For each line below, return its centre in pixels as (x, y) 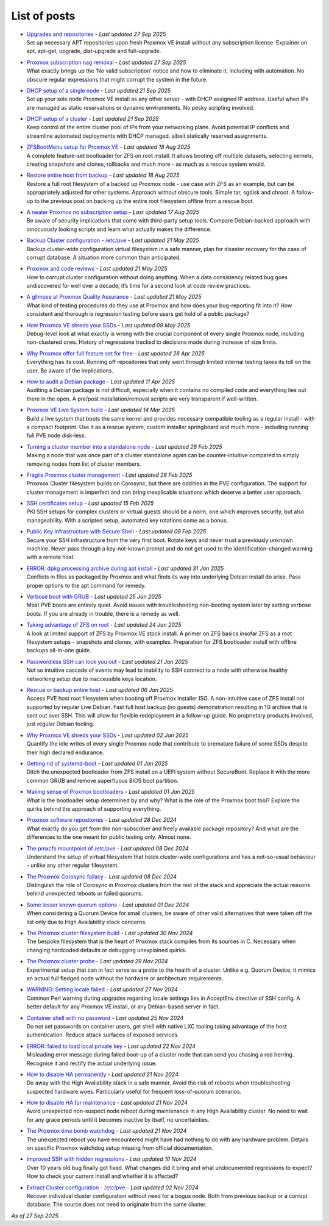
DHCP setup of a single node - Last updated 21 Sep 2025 (99, 90)
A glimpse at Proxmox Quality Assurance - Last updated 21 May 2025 (114, 297)
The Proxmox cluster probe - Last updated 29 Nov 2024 (97, 961)
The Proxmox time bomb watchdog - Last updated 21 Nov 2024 (107, 1131)
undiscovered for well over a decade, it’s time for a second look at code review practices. (139, 286)
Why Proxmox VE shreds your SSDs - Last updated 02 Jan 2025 (108, 735)
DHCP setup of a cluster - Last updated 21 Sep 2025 (93, 119)
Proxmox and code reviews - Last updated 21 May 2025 (97, 269)
